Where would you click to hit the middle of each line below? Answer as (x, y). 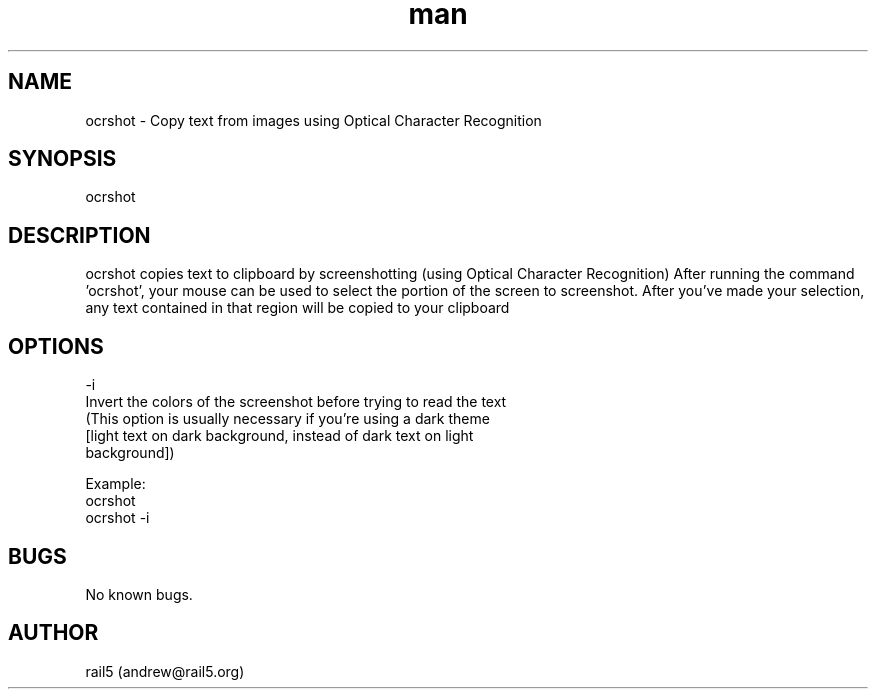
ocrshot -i (117, 518)
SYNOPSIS (62, 159)
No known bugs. (139, 594)
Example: (115, 484)
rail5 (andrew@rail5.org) (165, 671)
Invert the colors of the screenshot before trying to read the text (296, 402)
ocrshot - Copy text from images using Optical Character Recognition (313, 120)
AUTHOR (53, 633)
